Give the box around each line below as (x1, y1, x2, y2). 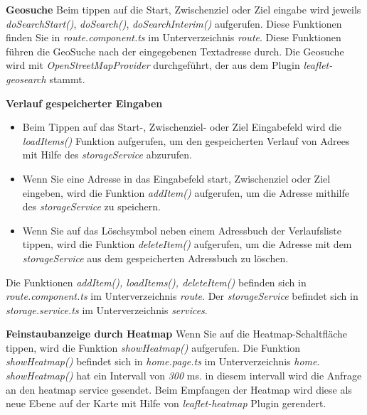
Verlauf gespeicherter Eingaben (6, 95, 163, 110)
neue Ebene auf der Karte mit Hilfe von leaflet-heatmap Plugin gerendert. (6, 396, 326, 411)
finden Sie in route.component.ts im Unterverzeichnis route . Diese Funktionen (6, 30, 341, 45)
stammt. (49, 71, 85, 86)
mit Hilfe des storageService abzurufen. (22, 147, 192, 162)
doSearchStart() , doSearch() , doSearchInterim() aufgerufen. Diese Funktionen (6, 16, 342, 31)
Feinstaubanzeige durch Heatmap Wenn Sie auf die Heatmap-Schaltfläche (6, 326, 348, 341)
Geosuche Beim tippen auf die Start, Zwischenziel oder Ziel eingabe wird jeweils (6, 2, 361, 16)
